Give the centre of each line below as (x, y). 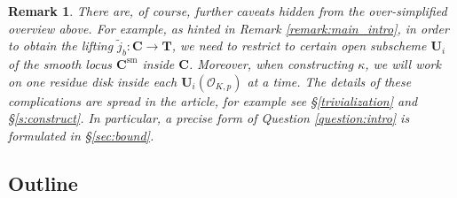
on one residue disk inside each (93, 81)
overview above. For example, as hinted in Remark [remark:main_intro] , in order (228, 28)
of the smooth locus (60, 63)
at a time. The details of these (329, 81)
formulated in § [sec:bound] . (81, 135)
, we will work (403, 63)
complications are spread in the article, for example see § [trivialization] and (213, 100)
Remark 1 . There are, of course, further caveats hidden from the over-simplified (228, 11)
